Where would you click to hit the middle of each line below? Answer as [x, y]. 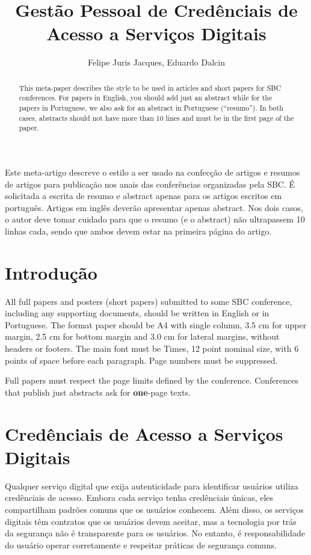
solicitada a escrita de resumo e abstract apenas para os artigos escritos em [143, 196]
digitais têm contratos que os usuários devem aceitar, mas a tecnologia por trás [151, 521]
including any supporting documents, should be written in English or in [137, 313]
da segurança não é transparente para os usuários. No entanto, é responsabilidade [155, 533]
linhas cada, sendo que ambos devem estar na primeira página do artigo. [138, 231]
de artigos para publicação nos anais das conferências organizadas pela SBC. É [150, 184]
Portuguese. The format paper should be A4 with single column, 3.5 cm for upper [156, 324]
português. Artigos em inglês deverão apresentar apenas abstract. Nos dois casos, [154, 207]
